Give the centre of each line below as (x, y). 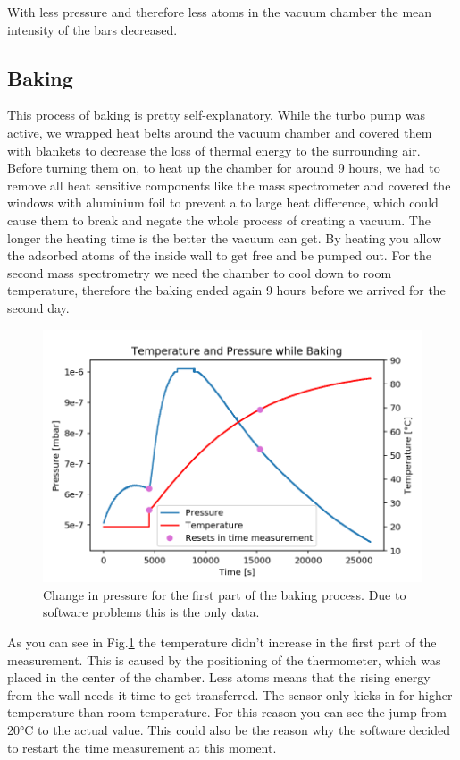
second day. (38, 307)
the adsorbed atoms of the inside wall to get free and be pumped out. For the (219, 255)
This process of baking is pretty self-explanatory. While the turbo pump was (217, 115)
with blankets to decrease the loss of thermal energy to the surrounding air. (214, 150)
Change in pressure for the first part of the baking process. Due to (225, 594)
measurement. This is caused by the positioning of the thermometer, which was (224, 659)
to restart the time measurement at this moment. (142, 747)
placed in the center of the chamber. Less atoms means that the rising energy (219, 677)
